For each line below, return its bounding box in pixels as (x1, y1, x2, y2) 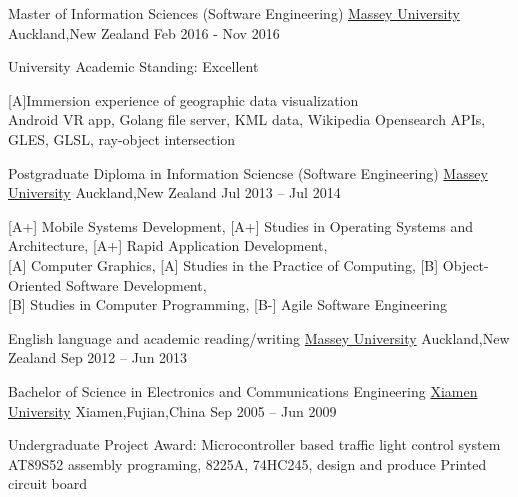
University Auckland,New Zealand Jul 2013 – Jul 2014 (8, 182, 341, 203)
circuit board (8, 473, 88, 494)
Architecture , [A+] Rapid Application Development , (8, 235, 328, 256)
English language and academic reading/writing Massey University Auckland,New (8, 327, 510, 348)
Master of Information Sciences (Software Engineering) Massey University (8, 3, 460, 23)
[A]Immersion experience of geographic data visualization (8, 89, 359, 110)
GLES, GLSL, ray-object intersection (8, 128, 236, 149)
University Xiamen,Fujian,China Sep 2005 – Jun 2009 (8, 400, 337, 421)
